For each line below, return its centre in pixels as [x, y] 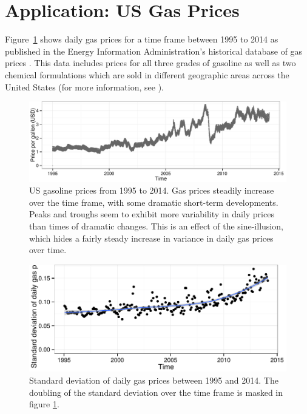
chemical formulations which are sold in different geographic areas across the [147, 74]
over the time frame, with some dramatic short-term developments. [154, 202]
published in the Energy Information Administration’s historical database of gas [154, 51]
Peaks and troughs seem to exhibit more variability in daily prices [152, 214]
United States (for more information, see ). [85, 87]
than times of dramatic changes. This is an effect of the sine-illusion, [156, 226]
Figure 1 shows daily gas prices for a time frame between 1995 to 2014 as [142, 39]
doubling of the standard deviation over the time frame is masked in [156, 392]
